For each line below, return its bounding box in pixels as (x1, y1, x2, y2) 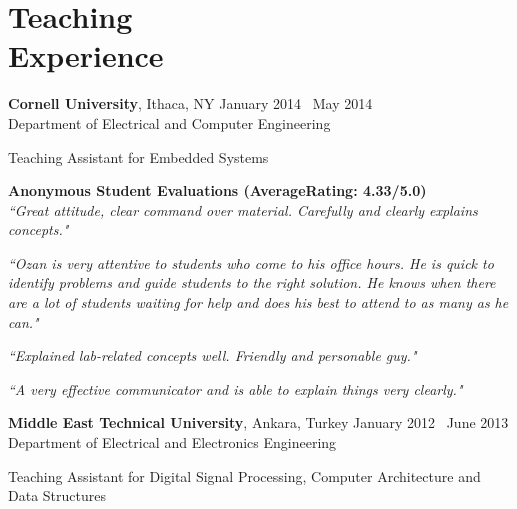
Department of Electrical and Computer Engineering (8, 112, 331, 133)
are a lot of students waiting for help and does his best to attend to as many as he (8, 292, 509, 313)
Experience (8, 35, 164, 76)
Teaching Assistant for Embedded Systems (8, 146, 269, 167)
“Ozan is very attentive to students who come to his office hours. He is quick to (8, 252, 494, 273)
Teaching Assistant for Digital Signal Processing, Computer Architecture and (8, 465, 481, 486)
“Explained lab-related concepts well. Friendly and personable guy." (8, 345, 417, 366)
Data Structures (8, 485, 106, 506)
